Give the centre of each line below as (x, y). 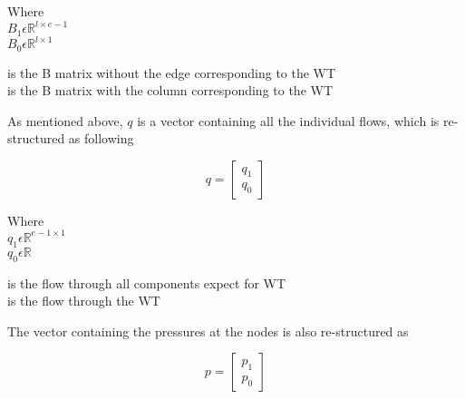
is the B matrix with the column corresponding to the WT (170, 90)
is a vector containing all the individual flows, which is (288, 120)
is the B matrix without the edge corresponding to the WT (172, 72)
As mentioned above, (65, 120)
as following (101, 138)
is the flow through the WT (84, 301)
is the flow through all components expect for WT (147, 282)
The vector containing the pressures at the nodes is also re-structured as (208, 331)
